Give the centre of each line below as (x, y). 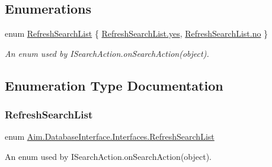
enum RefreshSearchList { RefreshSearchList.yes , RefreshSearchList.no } (137, 33)
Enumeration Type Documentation (114, 85)
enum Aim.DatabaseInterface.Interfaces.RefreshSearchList (110, 137)
